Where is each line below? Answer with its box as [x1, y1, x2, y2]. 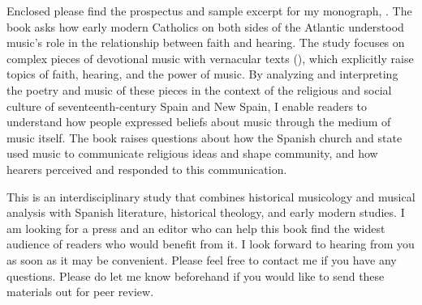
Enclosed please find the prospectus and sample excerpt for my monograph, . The [6, 2, 412, 19]
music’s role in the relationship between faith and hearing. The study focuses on [6, 34, 405, 51]
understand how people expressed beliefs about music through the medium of [6, 113, 391, 130]
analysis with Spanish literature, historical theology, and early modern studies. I [6, 204, 405, 221]
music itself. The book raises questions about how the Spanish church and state [6, 129, 403, 146]
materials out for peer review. [6, 283, 154, 300]
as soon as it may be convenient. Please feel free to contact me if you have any [6, 251, 397, 268]
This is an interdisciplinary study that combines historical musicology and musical [6, 188, 416, 205]
